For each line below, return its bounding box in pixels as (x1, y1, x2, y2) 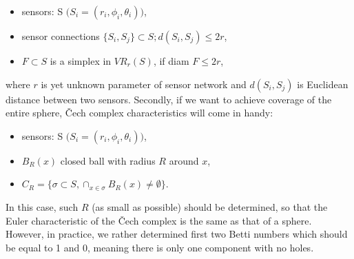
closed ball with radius (60, 153, 156, 167)
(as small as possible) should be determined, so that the (92, 199, 328, 214)
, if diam (153, 54, 189, 68)
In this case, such (6, 199, 79, 214)
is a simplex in (50, 54, 112, 68)
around (169, 153, 199, 167)
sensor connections (21, 29, 100, 43)
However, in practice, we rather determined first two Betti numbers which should (6, 227, 348, 241)
